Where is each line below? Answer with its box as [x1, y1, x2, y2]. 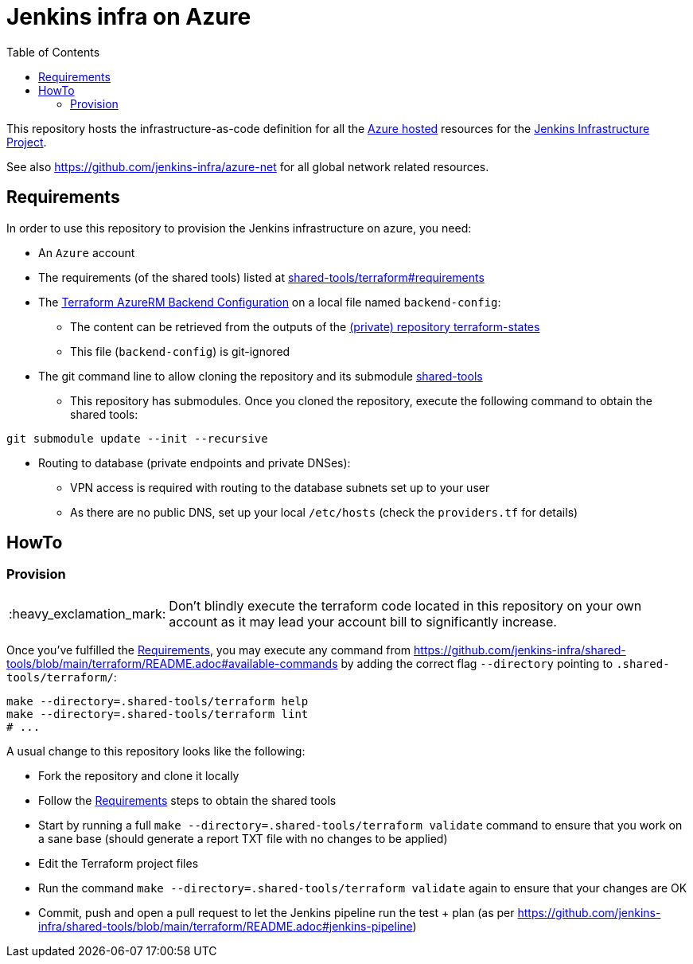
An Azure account [38, 245, 135, 260]
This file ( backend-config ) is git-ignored [70, 344, 290, 358]
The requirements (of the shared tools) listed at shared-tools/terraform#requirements [38, 270, 485, 284]
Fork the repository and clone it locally [38, 768, 239, 783]
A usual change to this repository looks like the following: [6, 743, 306, 758]
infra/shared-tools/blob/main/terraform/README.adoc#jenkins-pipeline [38, 919, 413, 933]
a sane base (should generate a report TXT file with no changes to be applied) [38, 831, 448, 845]
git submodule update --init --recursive [6, 431, 268, 445]
